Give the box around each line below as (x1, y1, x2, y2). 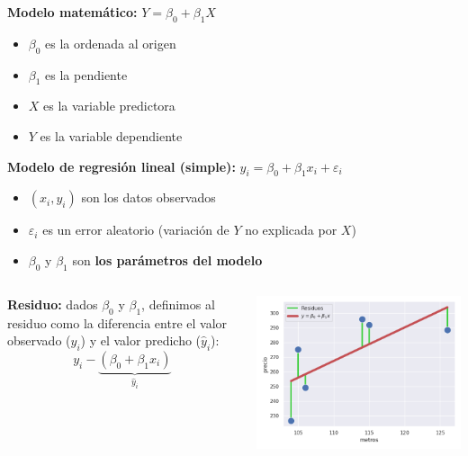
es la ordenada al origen (45, 33, 176, 52)
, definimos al (141, 294, 215, 313)
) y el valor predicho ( (80, 331, 202, 350)
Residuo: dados (7, 294, 98, 313)
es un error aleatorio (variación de (42, 220, 229, 239)
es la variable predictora (43, 96, 175, 115)
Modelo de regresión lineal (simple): (7, 156, 236, 175)
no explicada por (245, 220, 337, 239)
